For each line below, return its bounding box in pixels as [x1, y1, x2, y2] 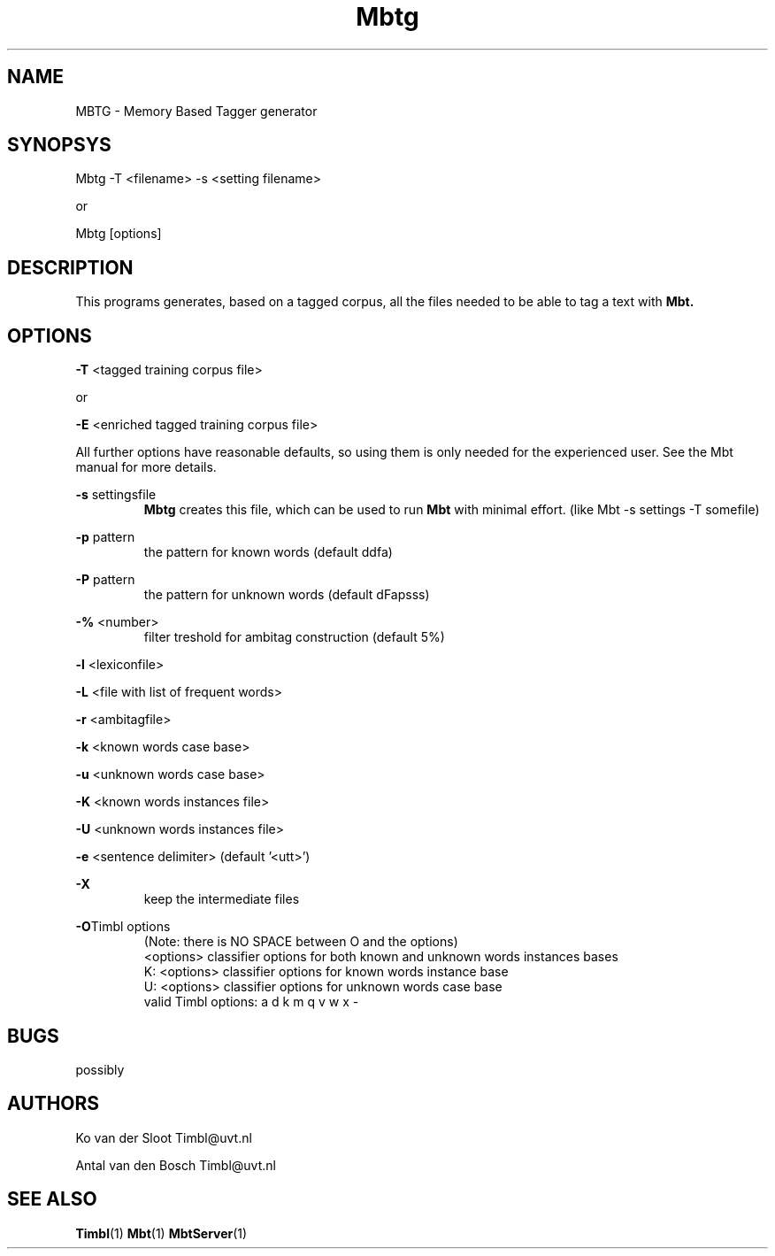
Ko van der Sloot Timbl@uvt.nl [75, 1129, 252, 1145]
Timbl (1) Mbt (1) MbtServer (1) [75, 1225, 248, 1241]
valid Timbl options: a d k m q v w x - [143, 994, 359, 1010]
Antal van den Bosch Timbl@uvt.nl [75, 1157, 276, 1173]
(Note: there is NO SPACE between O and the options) [143, 934, 458, 950]
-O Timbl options [75, 919, 171, 935]
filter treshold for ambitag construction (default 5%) [143, 629, 445, 645]
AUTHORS [7, 1092, 100, 1115]
